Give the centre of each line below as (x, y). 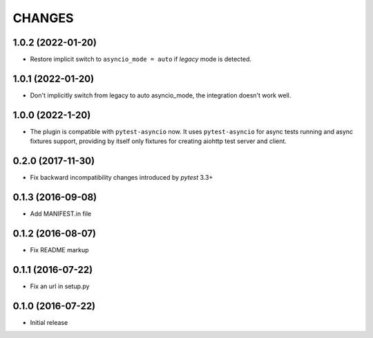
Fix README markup (59, 250)
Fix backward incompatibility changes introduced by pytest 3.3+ (122, 178)
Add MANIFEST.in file (61, 214)
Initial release (49, 322)
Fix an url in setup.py (60, 286)
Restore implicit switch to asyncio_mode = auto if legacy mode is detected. (141, 59)
